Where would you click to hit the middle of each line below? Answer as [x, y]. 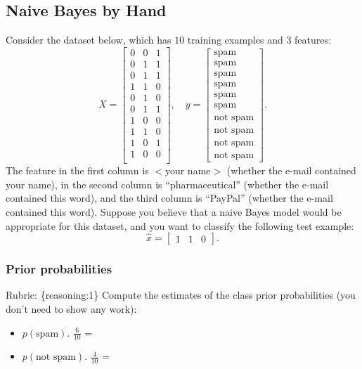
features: [313, 40]
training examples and [235, 40]
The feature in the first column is [77, 170]
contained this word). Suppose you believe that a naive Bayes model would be [174, 211]
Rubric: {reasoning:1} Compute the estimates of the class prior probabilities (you [181, 295]
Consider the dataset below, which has [89, 40]
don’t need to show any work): [71, 308]
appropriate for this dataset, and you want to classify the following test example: [180, 225]
